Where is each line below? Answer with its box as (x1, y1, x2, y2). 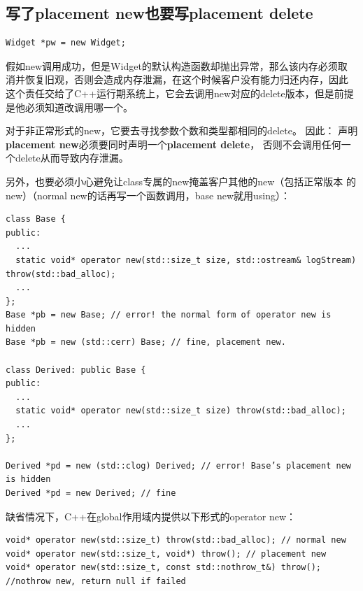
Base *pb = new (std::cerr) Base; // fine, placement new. (6, 337, 286, 348)
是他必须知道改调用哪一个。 (6, 99, 133, 114)
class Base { (6, 214, 66, 225)
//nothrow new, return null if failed (6, 576, 186, 586)
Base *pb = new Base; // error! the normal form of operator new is (6, 310, 332, 320)
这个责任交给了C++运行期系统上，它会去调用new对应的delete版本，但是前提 (6, 85, 354, 100)
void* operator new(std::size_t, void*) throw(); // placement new (6, 548, 327, 559)
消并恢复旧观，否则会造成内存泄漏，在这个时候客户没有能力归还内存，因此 (6, 72, 348, 87)
